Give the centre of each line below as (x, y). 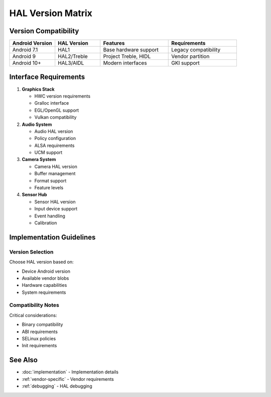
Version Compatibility (44, 31)
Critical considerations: (33, 315)
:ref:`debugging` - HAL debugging (57, 386)
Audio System (37, 124)
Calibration (46, 223)
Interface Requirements (47, 77)
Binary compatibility (42, 325)
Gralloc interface (52, 103)
